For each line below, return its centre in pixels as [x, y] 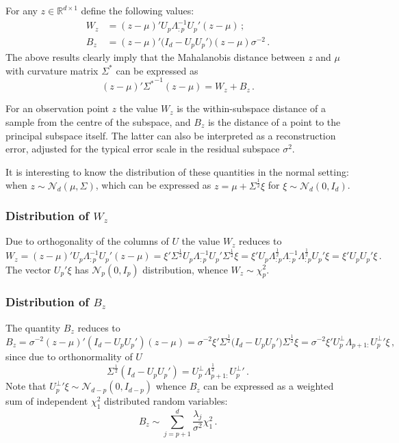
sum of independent [47, 401]
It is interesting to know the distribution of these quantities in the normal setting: [177, 171]
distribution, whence [185, 269]
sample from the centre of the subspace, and [98, 121]
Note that [26, 386]
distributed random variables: [166, 401]
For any [22, 10]
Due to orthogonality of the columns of [87, 241]
